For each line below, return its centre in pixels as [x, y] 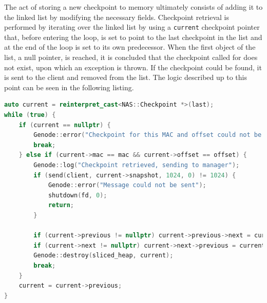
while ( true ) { [30, 115]
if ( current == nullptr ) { [65, 125]
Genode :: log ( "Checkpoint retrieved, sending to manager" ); [137, 165]
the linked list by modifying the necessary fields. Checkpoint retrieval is [117, 17]
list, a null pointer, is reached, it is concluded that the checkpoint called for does [131, 57]
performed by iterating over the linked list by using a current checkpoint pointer [132, 27]
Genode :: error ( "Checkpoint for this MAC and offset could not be [148, 135]
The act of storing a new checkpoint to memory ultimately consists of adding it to [133, 7]
